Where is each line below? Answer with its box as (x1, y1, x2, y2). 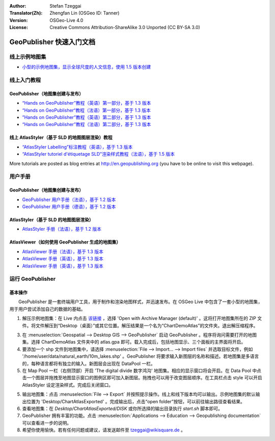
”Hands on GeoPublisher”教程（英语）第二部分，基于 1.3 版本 (22, 114, 151, 120)
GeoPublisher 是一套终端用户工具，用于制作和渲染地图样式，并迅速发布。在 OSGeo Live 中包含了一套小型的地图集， (18, 299, 263, 305)
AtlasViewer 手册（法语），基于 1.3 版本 (22, 248, 104, 255)
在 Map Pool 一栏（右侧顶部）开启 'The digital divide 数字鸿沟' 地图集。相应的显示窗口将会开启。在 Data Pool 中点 (22, 367, 262, 374)
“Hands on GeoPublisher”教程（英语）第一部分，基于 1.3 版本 (22, 100, 151, 106)
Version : (9, 17, 28, 23)
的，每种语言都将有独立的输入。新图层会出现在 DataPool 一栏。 (22, 360, 155, 366)
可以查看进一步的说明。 (22, 420, 71, 426)
